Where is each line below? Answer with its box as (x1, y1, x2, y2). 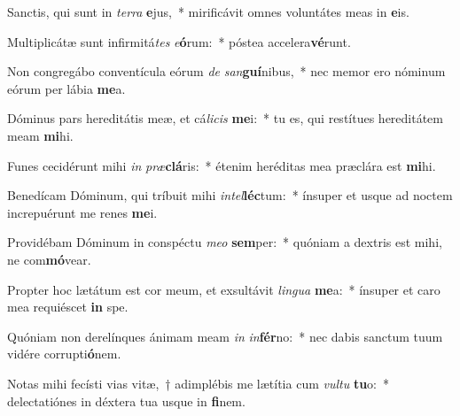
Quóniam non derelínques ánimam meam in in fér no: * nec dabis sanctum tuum (7, 327, 443, 345)
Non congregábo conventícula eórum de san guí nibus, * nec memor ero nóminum (7, 62, 446, 81)
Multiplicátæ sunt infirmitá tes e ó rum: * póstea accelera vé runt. (7, 32, 351, 50)
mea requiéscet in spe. (7, 297, 129, 316)
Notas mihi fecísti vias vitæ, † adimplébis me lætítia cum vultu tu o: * (7, 374, 390, 392)
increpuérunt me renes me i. (7, 203, 158, 221)
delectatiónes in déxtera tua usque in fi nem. (7, 391, 246, 410)
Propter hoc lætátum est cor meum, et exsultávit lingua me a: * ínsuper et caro (7, 280, 441, 298)
